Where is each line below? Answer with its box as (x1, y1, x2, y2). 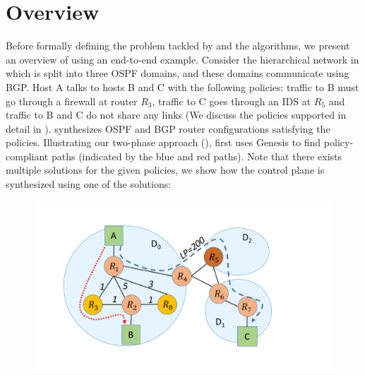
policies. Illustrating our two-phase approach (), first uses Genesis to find (6, 135, 321, 150)
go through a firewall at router (6, 93, 138, 108)
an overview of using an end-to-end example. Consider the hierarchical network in (6, 52, 359, 66)
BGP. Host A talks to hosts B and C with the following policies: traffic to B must (6, 79, 359, 94)
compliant (6, 148, 49, 163)
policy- (323, 135, 354, 150)
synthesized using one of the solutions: (6, 177, 172, 191)
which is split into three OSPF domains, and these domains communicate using (6, 66, 349, 81)
